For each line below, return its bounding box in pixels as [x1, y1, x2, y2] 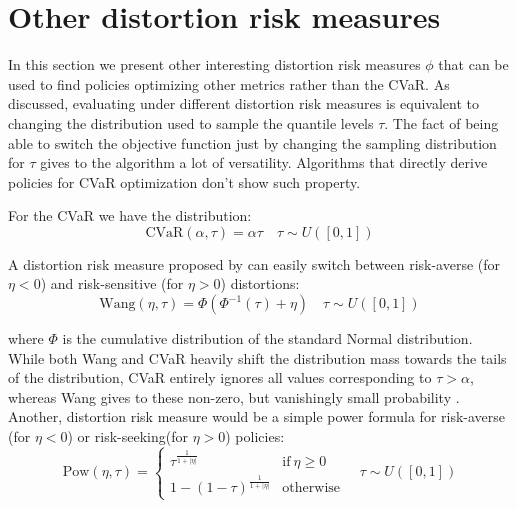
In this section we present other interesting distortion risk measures [8, 54, 421, 75]
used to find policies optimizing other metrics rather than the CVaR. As [8, 73, 450, 94]
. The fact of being [384, 112, 499, 133]
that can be [438, 54, 509, 75]
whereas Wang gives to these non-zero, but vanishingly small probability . [8, 386, 460, 407]
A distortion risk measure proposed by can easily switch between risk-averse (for [8, 253, 501, 274]
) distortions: [220, 273, 300, 294]
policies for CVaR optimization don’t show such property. [8, 171, 361, 192]
